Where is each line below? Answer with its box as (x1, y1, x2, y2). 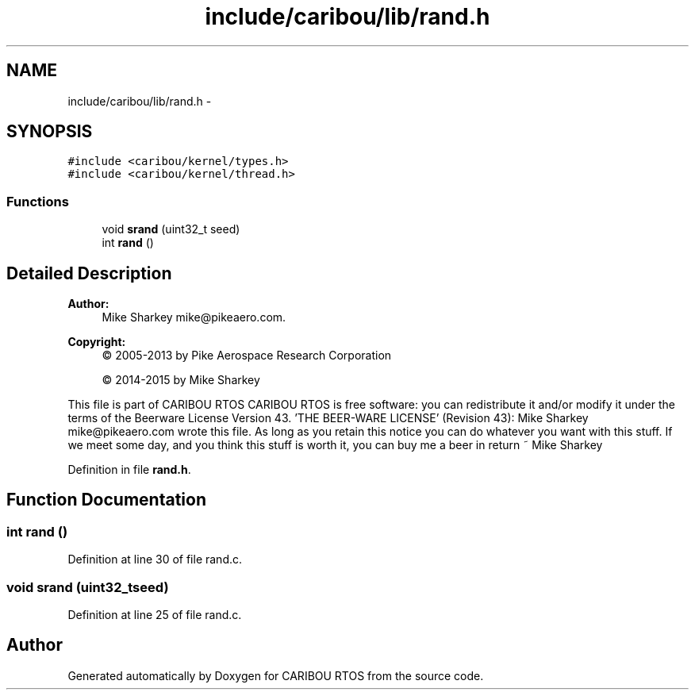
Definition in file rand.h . (67, 463, 191, 477)
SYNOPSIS (6, 121, 93, 142)
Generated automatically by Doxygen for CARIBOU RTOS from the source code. (67, 668, 484, 683)
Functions (6, 193, 69, 210)
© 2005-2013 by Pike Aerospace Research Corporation (102, 348, 392, 363)
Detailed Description (6, 263, 172, 283)
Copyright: (67, 335, 126, 349)
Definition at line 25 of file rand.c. (67, 608, 242, 621)
